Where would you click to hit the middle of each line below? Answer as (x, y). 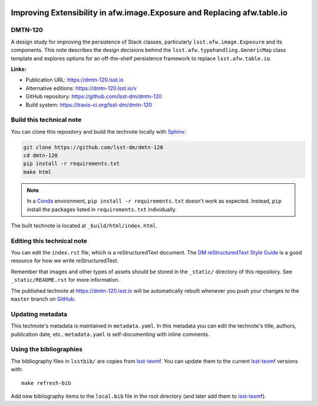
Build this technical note (46, 120)
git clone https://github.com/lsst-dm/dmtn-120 (93, 147)
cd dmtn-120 (41, 156)
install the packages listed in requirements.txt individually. (102, 209)
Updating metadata (39, 314)
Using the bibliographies (47, 349)
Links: (19, 69)
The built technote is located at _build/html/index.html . (84, 225)
